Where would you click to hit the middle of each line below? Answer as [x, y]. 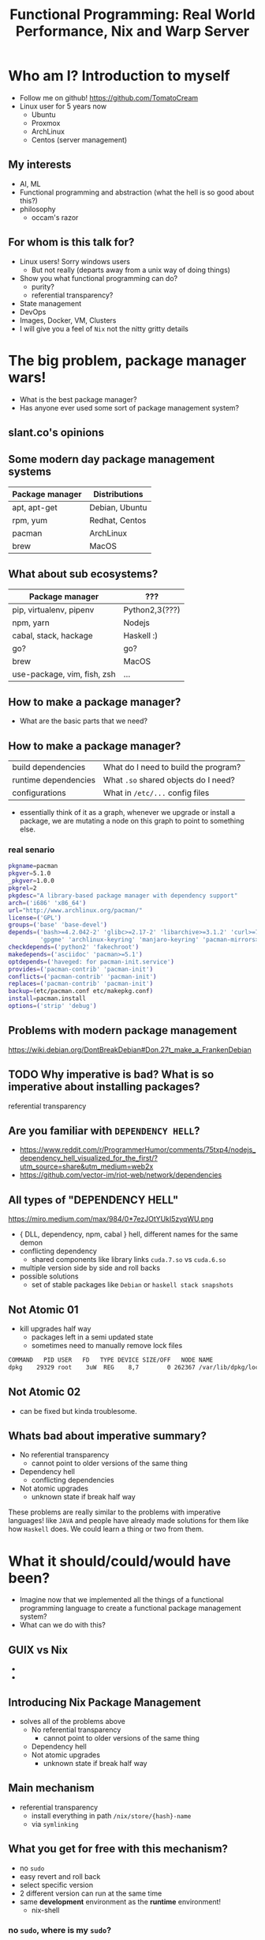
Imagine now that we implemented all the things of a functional [121, 1600]
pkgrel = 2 [22, 889]
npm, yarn [31, 623]
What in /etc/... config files [156, 793]
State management [50, 303]
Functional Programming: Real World [132, 15]
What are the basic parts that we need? [84, 721]
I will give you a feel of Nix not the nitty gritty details [104, 328]
